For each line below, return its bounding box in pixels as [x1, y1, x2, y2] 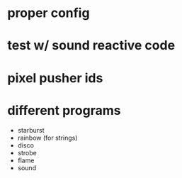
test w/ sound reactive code [7, 38, 176, 54]
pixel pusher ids [7, 69, 103, 86]
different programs [7, 102, 121, 118]
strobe [17, 148, 37, 157]
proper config [7, 5, 90, 21]
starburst [17, 126, 45, 134]
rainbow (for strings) [17, 133, 78, 142]
